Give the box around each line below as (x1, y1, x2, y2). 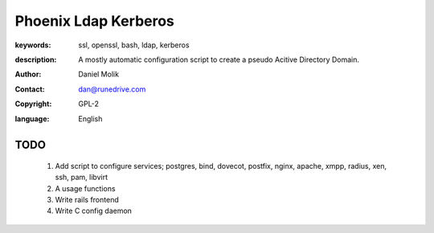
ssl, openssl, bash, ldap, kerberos (78, 40, 190, 50)
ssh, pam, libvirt (55, 173, 108, 182)
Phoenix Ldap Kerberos (14, 12, 174, 30)
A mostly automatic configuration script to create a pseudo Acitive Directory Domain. (78, 55, 360, 64)
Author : (14, 69, 42, 80)
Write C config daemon (55, 206, 133, 216)
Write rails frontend (55, 195, 120, 205)
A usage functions (55, 183, 116, 193)
